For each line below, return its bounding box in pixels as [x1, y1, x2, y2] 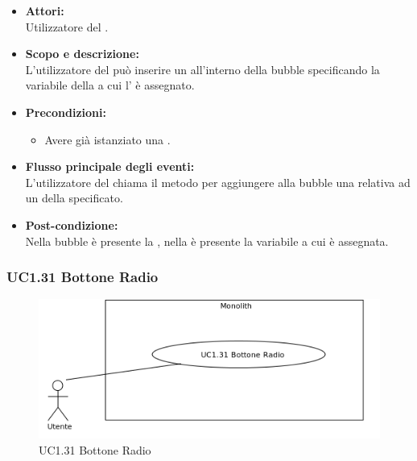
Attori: [25, 2, 64, 19]
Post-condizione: [25, 216, 118, 233]
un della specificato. [25, 189, 123, 206]
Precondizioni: [25, 103, 106, 120]
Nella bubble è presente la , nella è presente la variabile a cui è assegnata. [25, 232, 389, 249]
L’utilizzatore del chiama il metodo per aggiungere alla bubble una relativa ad [25, 173, 411, 190]
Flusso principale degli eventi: [25, 158, 195, 175]
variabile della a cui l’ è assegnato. [25, 77, 195, 93]
